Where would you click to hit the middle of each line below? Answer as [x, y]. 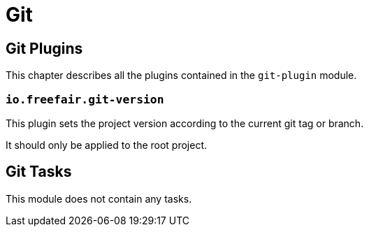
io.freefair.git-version [85, 99]
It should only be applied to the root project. [107, 145]
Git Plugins [44, 48]
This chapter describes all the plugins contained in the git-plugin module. [181, 75]
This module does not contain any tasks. [99, 198]
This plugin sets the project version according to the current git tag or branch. [185, 123]
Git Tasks [39, 172]
